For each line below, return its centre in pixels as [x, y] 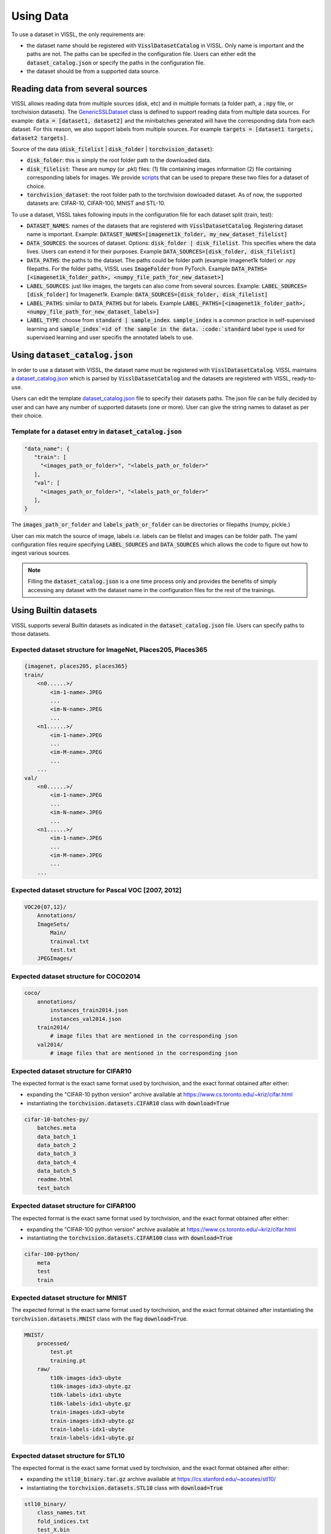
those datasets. [31, 634]
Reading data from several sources [79, 89]
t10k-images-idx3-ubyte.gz [90, 1386]
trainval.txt [70, 941]
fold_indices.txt [63, 1521]
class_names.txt [61, 1513]
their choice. [27, 416]
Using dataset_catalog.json [72, 355]
